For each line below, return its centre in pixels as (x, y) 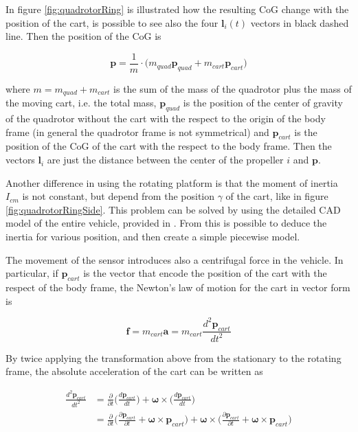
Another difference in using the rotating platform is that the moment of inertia (172, 182)
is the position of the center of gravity (263, 103)
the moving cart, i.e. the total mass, (81, 103)
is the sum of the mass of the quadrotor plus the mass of (233, 88)
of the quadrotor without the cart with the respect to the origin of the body (166, 118)
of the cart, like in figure (277, 196)
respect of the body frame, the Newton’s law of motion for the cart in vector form (178, 287)
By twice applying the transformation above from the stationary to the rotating (174, 357)
